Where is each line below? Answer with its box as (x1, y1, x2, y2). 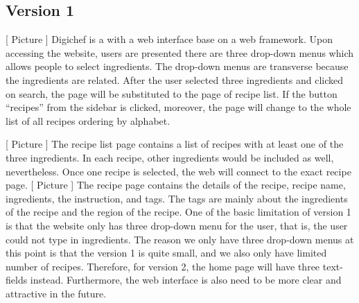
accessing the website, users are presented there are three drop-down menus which (6, 45, 354, 60)
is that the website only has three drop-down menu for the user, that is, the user (6, 218, 348, 232)
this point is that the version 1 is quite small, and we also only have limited (6, 245, 327, 260)
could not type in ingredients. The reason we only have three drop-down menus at (6, 232, 354, 246)
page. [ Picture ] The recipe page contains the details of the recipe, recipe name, (6, 178, 346, 192)
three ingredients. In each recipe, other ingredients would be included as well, (6, 150, 334, 164)
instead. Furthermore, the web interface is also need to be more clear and (30, 272, 342, 287)
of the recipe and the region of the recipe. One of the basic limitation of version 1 (6, 205, 351, 219)
